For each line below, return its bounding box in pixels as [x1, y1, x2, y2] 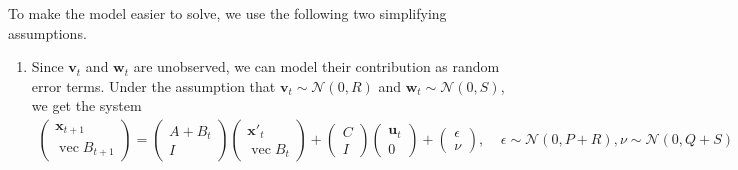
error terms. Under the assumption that [31, 75, 276, 96]
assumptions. [8, 22, 87, 43]
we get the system [31, 95, 142, 116]
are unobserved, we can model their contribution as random [133, 56, 500, 77]
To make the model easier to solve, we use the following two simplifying [8, 3, 447, 23]
